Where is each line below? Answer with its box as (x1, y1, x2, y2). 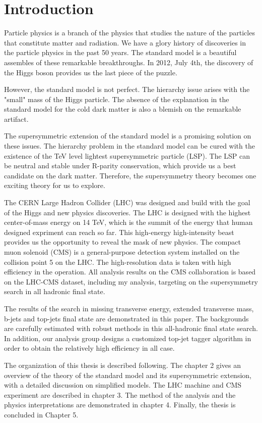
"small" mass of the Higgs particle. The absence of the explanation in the (4, 93, 229, 104)
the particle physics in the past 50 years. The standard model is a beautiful (4, 47, 237, 58)
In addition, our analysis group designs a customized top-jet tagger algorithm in (4, 333, 251, 343)
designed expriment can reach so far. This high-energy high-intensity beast (4, 226, 234, 237)
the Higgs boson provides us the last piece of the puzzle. (4, 67, 177, 77)
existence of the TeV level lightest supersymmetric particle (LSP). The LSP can (4, 150, 250, 161)
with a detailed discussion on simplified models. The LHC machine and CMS (4, 380, 242, 390)
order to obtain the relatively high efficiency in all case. (4, 343, 175, 353)
